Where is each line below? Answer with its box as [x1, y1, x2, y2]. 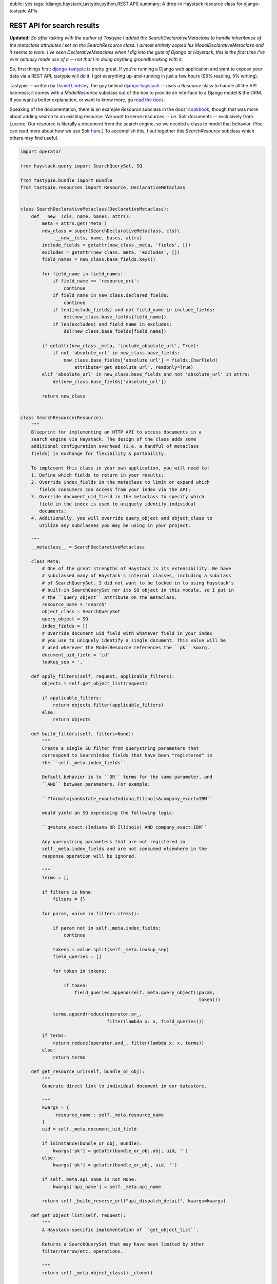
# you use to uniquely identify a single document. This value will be [42, 637, 226, 643]
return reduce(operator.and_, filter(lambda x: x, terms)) [52, 1040, 205, 1046]
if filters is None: [42, 889, 94, 895]
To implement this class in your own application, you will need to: [31, 465, 210, 471]
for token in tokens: [52, 968, 107, 974]
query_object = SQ [42, 616, 88, 621]
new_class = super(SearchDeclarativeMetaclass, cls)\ [42, 228, 180, 234]
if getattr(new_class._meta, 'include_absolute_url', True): [42, 343, 199, 349]
